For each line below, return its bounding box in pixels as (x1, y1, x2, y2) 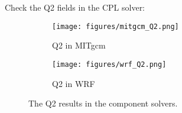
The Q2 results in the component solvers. (28, 97, 178, 109)
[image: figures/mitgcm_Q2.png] (52, 22, 179, 31)
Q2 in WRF (52, 77, 95, 89)
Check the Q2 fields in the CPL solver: (5, 1, 145, 13)
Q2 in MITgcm (52, 39, 106, 51)
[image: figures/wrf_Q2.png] (52, 60, 167, 69)
